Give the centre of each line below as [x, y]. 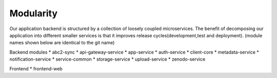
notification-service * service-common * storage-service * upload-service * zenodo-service [107, 59]
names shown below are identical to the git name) [62, 43]
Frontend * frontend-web [36, 68]
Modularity [34, 13]
